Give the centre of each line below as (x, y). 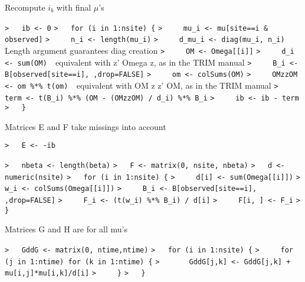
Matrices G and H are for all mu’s (66, 229)
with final (74, 7)
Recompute (25, 7)
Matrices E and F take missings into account (86, 126)
